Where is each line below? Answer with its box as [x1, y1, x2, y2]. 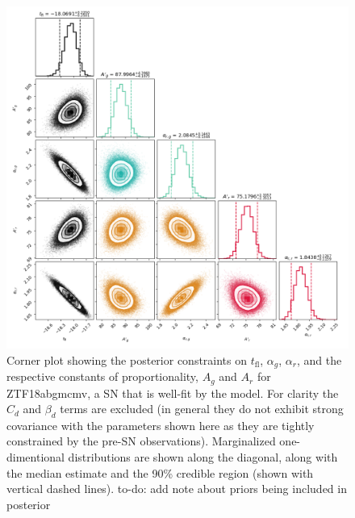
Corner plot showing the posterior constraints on [6, 351, 248, 368]
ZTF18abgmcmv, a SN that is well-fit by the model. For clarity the [6, 384, 339, 401]
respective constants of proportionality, [6, 368, 198, 385]
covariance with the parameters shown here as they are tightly [6, 416, 315, 433]
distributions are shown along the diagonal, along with [68, 449, 338, 466]
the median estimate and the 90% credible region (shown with [6, 464, 314, 481]
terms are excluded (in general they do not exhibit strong [60, 400, 344, 417]
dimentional [6, 449, 65, 466]
